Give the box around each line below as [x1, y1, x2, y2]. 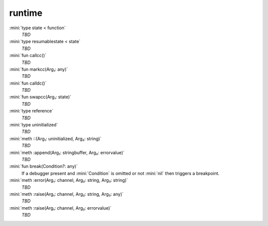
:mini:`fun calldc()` [9, 80, 47, 86]
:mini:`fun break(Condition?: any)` [9, 164, 78, 169]
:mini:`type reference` [9, 108, 54, 114]
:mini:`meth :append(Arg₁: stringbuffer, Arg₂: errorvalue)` [9, 149, 125, 156]
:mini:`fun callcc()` [9, 53, 47, 58]
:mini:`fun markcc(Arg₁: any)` [9, 66, 68, 72]
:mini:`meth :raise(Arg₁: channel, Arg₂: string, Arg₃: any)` [9, 191, 124, 197]
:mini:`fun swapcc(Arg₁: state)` [9, 94, 71, 100]
